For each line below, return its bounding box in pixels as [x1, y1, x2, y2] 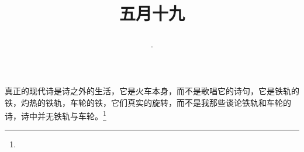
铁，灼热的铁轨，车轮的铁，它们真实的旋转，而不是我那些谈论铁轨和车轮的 [5, 96, 291, 108]
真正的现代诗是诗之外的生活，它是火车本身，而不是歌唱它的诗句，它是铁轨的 [5, 84, 299, 96]
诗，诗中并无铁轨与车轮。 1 [5, 108, 106, 122]
